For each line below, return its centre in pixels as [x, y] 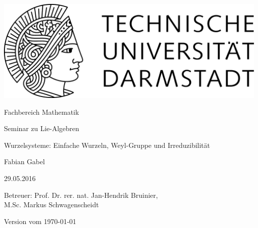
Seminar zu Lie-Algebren [42, 128]
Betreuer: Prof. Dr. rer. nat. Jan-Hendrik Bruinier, [81, 195]
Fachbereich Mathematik [42, 112]
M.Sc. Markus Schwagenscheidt [52, 205]
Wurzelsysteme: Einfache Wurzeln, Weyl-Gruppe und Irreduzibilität [107, 145]
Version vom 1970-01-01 [40, 221]
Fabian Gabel [25, 161]
